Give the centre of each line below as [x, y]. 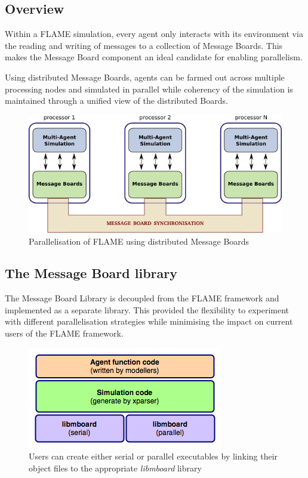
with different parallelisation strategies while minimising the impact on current [149, 321]
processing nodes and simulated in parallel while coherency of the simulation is [149, 89]
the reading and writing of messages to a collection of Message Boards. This [144, 45]
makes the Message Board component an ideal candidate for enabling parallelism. [154, 57]
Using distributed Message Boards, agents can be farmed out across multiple [145, 77]
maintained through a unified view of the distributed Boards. [116, 101]
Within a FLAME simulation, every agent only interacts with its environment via [154, 34]
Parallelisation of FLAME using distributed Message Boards [139, 241]
